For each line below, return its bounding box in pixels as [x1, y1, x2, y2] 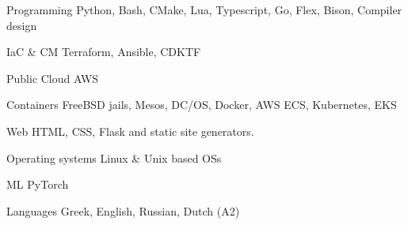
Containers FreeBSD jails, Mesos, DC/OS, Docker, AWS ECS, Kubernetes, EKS [6, 96, 397, 113]
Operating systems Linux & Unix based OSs [6, 149, 222, 166]
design [6, 17, 37, 33]
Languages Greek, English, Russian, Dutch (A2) [6, 202, 240, 219]
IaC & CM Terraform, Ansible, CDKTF [6, 43, 201, 60]
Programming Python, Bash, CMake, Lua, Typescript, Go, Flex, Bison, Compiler [6, 2, 402, 17]
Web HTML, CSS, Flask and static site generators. [6, 122, 254, 139]
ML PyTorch [6, 176, 69, 193]
